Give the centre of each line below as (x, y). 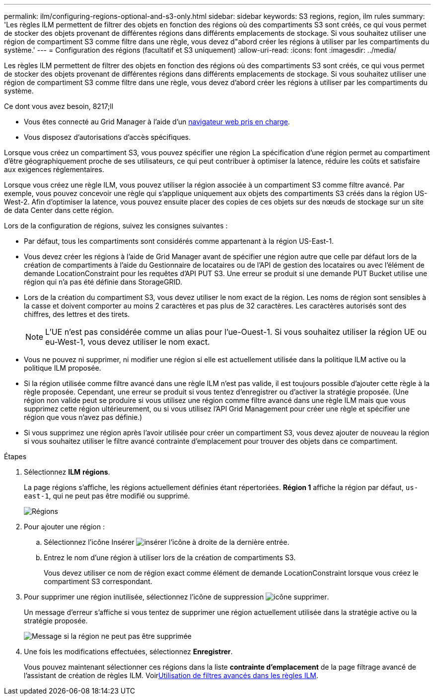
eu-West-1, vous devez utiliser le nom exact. (128, 342)
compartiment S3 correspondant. (98, 581)
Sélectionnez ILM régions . (67, 472)
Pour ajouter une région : (64, 527)
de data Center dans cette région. (59, 210)
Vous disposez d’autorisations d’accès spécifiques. (107, 137)
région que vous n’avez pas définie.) (83, 417)
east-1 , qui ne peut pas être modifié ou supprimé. (107, 496)
